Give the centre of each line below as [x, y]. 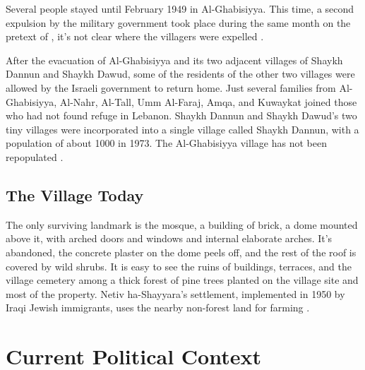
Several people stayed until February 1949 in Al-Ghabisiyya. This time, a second [180, 8]
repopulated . [35, 156]
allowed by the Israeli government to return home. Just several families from [171, 87]
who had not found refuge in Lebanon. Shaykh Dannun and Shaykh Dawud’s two [181, 115]
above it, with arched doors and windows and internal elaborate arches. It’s [169, 238]
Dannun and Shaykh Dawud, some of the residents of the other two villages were [180, 74]
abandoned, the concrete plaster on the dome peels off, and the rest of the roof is [181, 252]
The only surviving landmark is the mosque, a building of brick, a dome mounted [182, 224]
